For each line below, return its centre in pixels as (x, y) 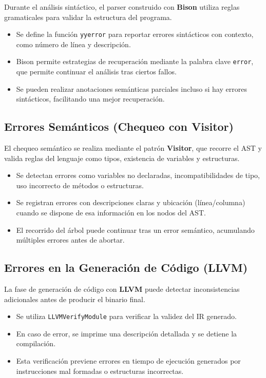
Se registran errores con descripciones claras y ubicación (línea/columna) (131, 202)
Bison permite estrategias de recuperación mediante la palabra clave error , (135, 61)
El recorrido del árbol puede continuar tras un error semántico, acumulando (135, 230)
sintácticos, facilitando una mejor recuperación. (90, 99)
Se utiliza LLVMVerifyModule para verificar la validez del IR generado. (126, 316)
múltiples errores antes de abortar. (70, 240)
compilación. (36, 343)
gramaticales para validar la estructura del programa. (88, 17)
